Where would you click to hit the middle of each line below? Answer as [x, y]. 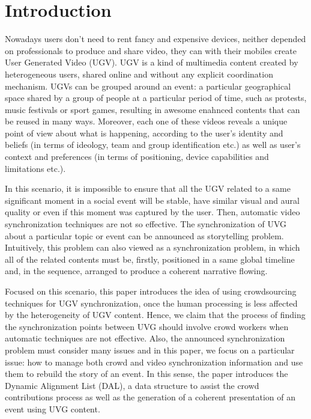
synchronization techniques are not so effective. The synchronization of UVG [146, 224]
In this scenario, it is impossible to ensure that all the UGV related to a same [148, 188]
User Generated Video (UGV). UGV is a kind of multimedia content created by [152, 62]
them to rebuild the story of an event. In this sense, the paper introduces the [146, 374]
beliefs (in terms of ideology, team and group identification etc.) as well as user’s [153, 145]
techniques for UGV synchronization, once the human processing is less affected [151, 303]
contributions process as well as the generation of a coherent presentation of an [150, 397]
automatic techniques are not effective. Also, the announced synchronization [145, 338]
